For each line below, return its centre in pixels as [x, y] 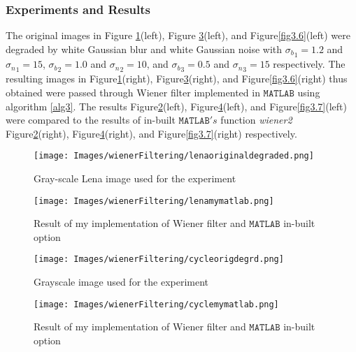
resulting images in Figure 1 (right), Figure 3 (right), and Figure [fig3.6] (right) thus [177, 79]
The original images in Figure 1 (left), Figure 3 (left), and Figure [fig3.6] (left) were [178, 35]
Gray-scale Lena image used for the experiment [135, 178]
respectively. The [309, 64]
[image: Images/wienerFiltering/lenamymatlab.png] [154, 201]
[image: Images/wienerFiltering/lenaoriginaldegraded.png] [174, 156]
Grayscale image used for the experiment [121, 282]
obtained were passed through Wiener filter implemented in [133, 92]
